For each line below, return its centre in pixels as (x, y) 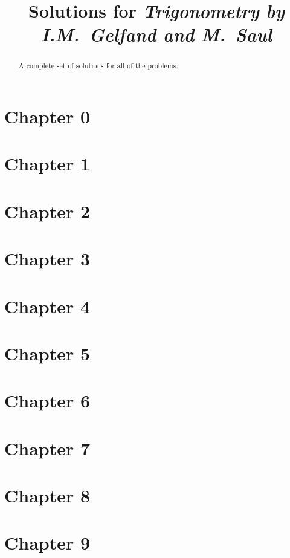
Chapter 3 (47, 258)
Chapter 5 (47, 353)
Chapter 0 (47, 116)
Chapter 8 (47, 495)
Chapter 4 (47, 306)
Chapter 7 (47, 448)
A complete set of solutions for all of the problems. (98, 66)
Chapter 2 (47, 211)
